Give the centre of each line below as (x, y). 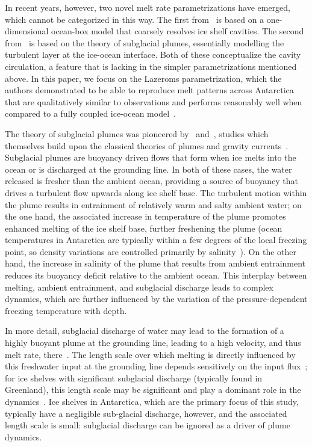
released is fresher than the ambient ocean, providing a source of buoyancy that (152, 181)
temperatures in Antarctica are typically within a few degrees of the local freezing (156, 240)
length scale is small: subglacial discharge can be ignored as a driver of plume (148, 425)
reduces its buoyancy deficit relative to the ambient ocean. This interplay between (156, 275)
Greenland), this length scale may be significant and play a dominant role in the (153, 390)
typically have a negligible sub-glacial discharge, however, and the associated (146, 413)
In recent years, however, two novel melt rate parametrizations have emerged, (148, 7)
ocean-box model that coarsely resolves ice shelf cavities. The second (178, 31)
